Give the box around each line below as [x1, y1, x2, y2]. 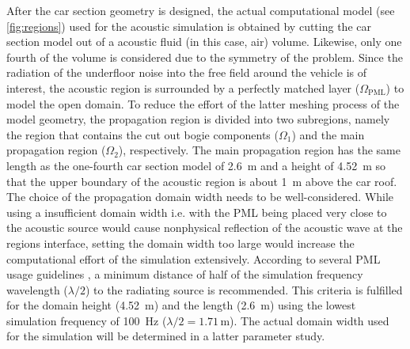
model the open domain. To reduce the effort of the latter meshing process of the [6, 95, 400, 112]
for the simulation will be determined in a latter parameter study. [6, 328, 325, 344]
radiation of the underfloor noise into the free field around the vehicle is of [6, 64, 366, 81]
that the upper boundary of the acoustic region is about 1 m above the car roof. [6, 173, 397, 189]
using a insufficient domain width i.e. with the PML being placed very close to [6, 203, 387, 220]
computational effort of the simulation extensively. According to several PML [6, 250, 381, 267]
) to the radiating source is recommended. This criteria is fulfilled [85, 281, 403, 298]
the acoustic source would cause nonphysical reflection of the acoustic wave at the [6, 219, 403, 236]
